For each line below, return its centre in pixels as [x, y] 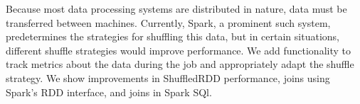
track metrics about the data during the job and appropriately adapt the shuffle [180, 64]
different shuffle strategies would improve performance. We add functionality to [178, 50]
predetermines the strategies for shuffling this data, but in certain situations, [173, 36]
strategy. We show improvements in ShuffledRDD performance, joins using [168, 77]
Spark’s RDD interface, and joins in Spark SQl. [109, 92]
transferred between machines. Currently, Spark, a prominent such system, [168, 22]
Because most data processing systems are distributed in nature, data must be [176, 8]
